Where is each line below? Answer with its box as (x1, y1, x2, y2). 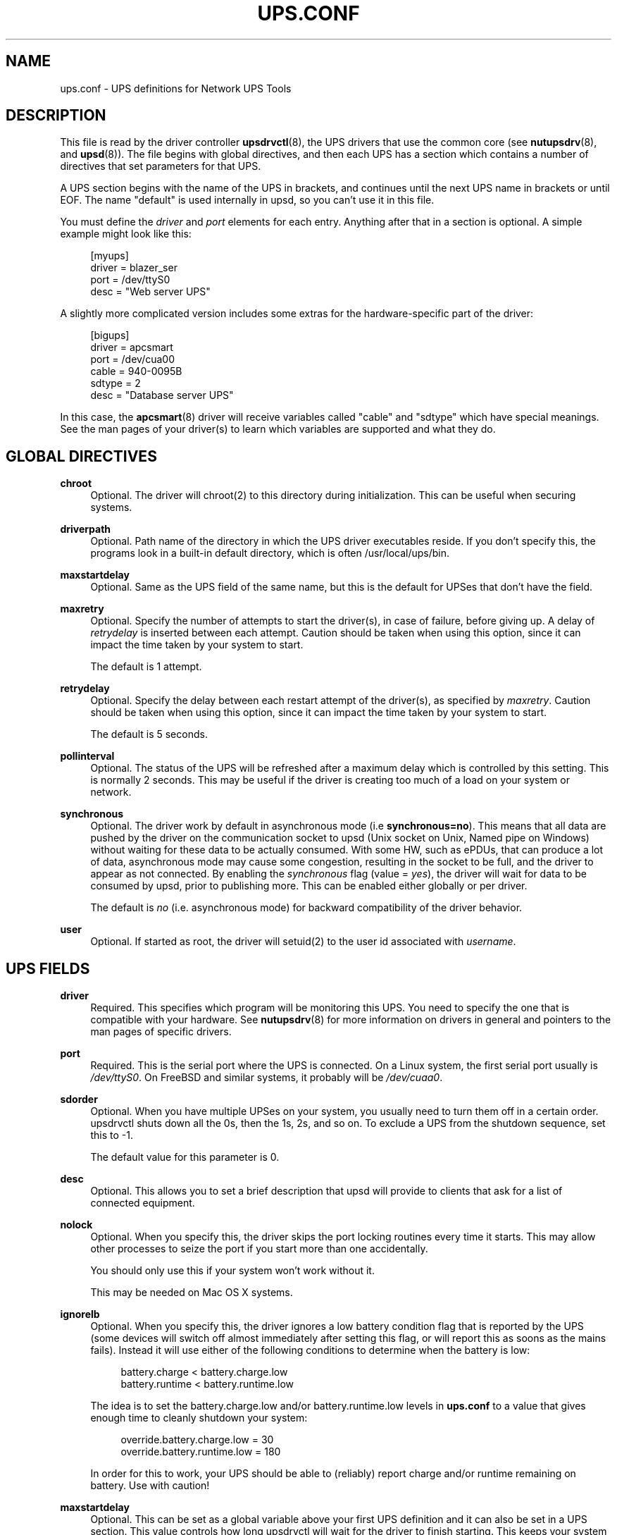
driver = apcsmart (90, 341, 173, 354)
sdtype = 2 (90, 377, 141, 390)
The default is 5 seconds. (90, 728, 208, 741)
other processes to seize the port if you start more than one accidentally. (90, 1243, 428, 1255)
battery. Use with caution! (90, 1479, 210, 1492)
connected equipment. (90, 1197, 195, 1209)
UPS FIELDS (6, 959, 90, 978)
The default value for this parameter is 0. (90, 1151, 280, 1164)
